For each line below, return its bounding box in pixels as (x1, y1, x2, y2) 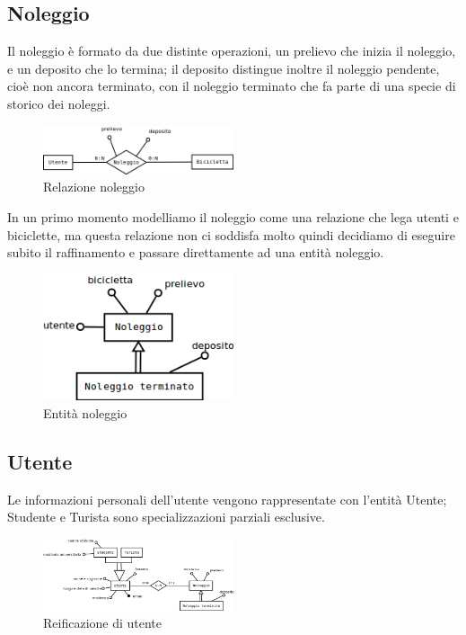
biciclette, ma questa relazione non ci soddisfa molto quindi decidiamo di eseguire (7, 225, 455, 244)
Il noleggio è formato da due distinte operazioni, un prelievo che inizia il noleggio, (7, 41, 456, 60)
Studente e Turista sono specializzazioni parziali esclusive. (7, 507, 325, 526)
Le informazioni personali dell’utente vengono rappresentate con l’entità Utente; (7, 489, 447, 508)
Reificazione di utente (43, 613, 163, 632)
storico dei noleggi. (7, 94, 110, 112)
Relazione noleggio (43, 177, 145, 196)
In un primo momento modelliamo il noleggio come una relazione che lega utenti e (7, 208, 459, 227)
